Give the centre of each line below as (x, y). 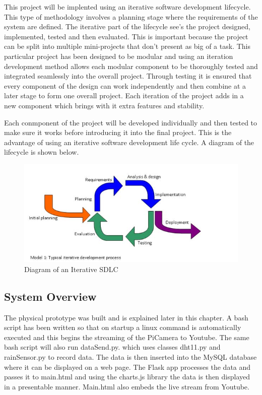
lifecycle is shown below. (42, 152)
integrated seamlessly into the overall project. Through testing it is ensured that (128, 76)
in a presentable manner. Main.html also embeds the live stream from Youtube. (127, 386)
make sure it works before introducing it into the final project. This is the (118, 132)
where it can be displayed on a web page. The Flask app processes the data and (127, 367)
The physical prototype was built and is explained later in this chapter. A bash (126, 317)
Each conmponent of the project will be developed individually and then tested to (131, 122)
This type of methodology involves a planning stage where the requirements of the (131, 16)
